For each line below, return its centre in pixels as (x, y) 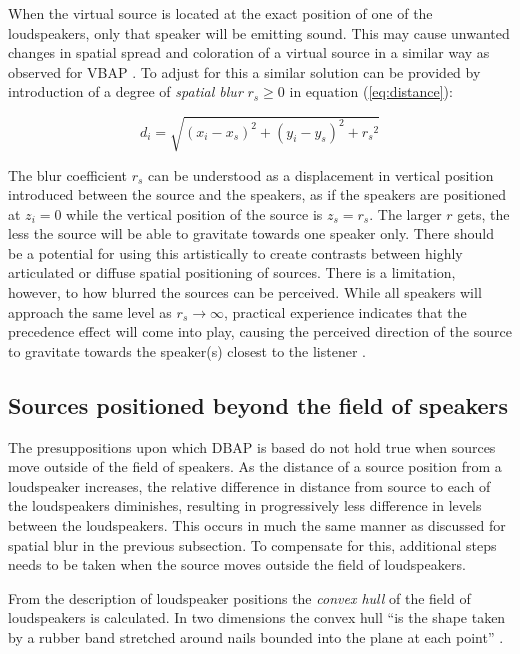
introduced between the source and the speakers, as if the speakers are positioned (257, 194)
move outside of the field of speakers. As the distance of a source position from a (255, 466)
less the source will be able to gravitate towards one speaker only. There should (251, 233)
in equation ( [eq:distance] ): (371, 91)
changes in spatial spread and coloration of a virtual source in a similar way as (249, 52)
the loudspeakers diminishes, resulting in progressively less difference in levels (245, 505)
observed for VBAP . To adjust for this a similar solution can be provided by (244, 71)
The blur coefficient (68, 174)
